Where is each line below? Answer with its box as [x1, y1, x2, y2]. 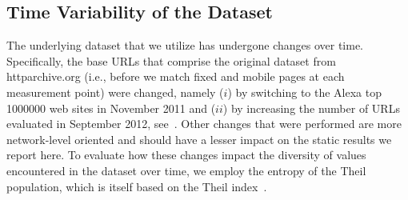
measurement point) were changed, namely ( [6, 83, 224, 100]
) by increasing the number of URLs [222, 99, 400, 116]
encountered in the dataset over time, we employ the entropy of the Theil [6, 162, 366, 178]
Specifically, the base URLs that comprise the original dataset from [6, 52, 336, 69]
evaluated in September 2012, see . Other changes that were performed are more [6, 115, 402, 132]
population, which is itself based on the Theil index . [6, 178, 267, 194]
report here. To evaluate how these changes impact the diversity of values [6, 146, 366, 163]
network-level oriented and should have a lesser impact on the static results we [6, 130, 392, 147]
